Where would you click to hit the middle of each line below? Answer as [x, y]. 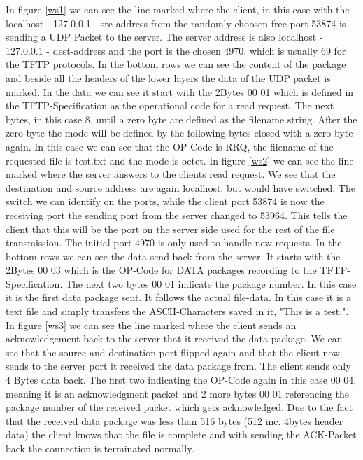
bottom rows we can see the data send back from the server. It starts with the [173, 256]
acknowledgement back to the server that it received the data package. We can [174, 339]
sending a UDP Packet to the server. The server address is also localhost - [164, 37]
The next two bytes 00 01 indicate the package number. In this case [211, 283]
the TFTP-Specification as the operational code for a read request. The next [170, 105]
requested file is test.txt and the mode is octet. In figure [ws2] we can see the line [180, 160]
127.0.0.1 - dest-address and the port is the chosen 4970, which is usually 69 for [176, 50]
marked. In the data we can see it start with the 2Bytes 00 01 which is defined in [180, 91]
